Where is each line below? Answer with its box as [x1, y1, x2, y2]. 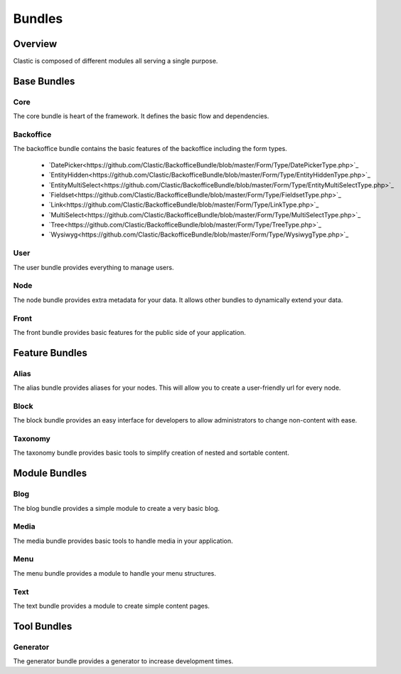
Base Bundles [13, 75, 75, 87]
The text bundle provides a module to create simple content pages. [13, 601, 210, 610]
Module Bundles [13, 467, 87, 479]
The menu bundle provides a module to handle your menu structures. [13, 569, 216, 577]
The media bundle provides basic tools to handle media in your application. [13, 536, 234, 545]
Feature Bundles [13, 346, 88, 359]
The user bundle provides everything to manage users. [13, 263, 174, 271]
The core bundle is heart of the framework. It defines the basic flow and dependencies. [13, 112, 269, 120]
